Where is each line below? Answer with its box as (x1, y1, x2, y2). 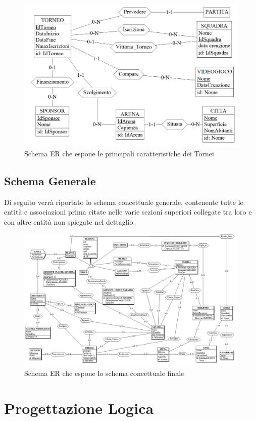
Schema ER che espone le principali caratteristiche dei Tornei (24, 148, 214, 158)
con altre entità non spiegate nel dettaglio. (4, 216, 135, 227)
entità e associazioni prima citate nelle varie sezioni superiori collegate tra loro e (4, 206, 252, 217)
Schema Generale (4, 173, 96, 188)
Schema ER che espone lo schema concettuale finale (24, 367, 184, 378)
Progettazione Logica (4, 397, 154, 418)
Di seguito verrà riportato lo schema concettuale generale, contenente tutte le (4, 196, 243, 207)
